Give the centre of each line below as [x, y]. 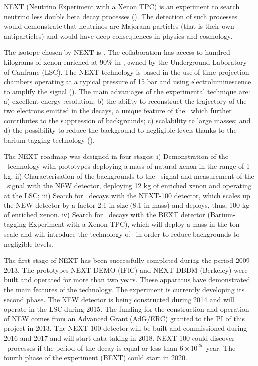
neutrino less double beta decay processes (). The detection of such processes [121, 16]
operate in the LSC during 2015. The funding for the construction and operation [127, 309]
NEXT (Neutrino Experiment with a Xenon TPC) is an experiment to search [122, 6]
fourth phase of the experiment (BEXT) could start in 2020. [96, 357]
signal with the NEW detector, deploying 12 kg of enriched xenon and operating [129, 185]
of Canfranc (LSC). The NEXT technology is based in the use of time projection [127, 72]
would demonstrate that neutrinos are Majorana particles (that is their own [119, 26]
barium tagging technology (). [49, 139]
